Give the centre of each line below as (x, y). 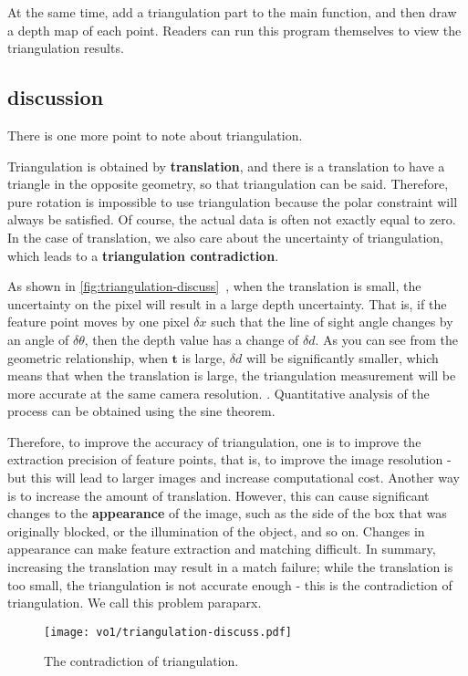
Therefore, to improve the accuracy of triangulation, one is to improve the (214, 441)
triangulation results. (66, 48)
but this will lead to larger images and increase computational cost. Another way (234, 478)
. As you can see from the (386, 339)
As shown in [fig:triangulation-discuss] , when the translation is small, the (214, 286)
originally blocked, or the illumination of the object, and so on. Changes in (216, 530)
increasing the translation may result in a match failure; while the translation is (230, 567)
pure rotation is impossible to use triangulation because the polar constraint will (233, 201)
